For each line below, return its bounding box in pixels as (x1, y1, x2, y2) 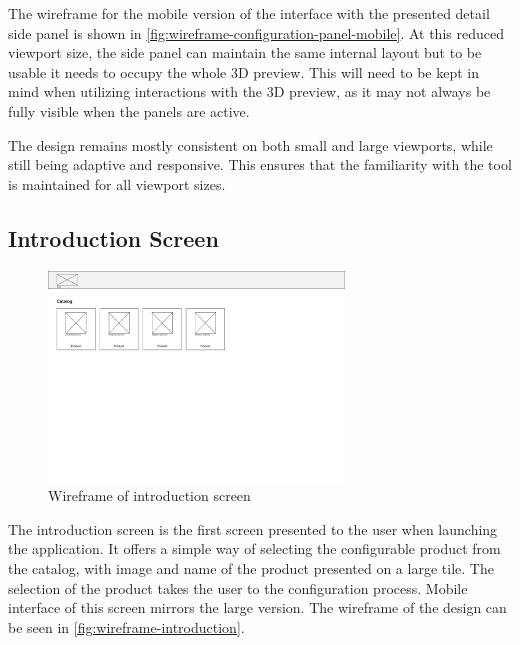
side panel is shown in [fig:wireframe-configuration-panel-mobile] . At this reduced (8, 22, 504, 43)
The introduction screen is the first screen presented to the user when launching (8, 518, 498, 539)
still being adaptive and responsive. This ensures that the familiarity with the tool (8, 154, 512, 175)
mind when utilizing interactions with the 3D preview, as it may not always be (8, 81, 491, 102)
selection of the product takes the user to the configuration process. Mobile (8, 577, 468, 598)
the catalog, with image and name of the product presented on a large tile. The (8, 557, 494, 578)
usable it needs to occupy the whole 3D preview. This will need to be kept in (8, 61, 479, 82)
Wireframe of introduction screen (48, 485, 251, 506)
